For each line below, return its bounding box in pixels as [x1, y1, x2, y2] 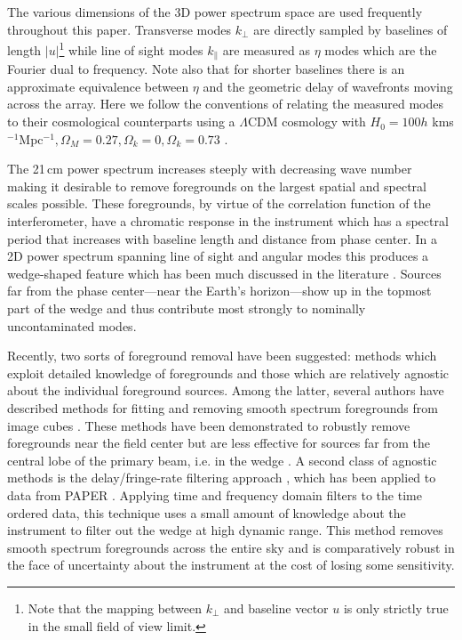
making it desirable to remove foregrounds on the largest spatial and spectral [7, 176, 426, 195]
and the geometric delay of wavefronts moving [203, 77, 453, 95]
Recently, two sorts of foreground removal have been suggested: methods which [7, 346, 437, 365]
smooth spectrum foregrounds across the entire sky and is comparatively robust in [7, 538, 455, 556]
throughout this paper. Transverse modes [7, 20, 232, 38]
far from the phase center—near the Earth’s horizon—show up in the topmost [7, 281, 432, 300]
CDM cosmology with [248, 112, 366, 131]
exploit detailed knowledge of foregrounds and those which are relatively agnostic [7, 363, 450, 382]
